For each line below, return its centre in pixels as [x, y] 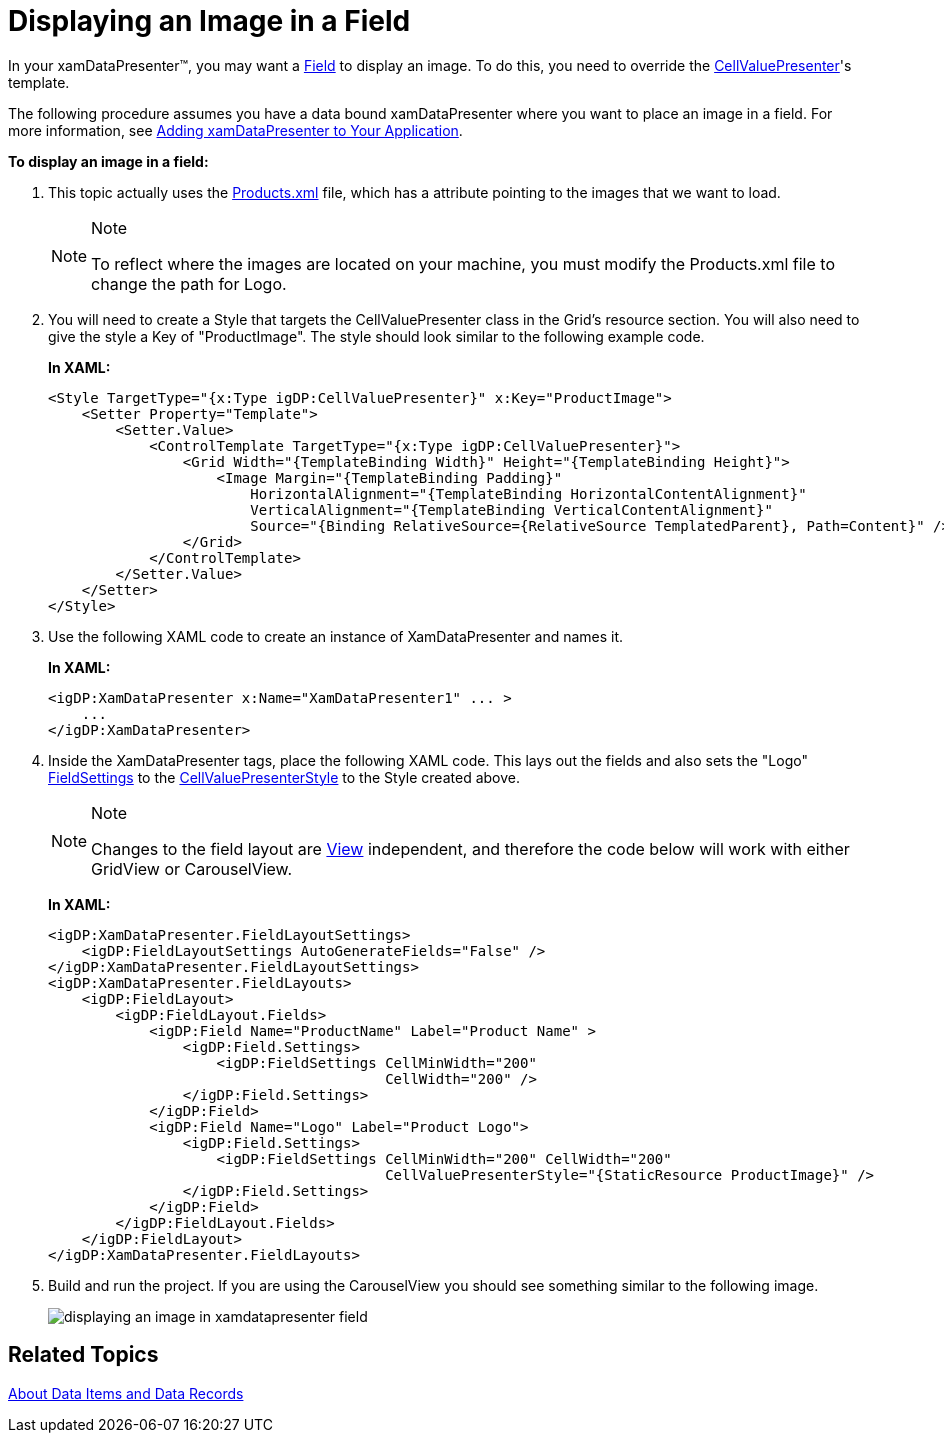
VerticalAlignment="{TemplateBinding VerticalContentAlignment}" [511, 509]
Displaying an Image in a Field [209, 21]
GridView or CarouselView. [192, 868]
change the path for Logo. [189, 283]
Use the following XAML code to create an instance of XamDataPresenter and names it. [336, 636]
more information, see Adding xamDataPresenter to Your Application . [235, 130]
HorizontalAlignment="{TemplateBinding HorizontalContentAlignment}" [528, 493]
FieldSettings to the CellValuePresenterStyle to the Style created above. [284, 777]
